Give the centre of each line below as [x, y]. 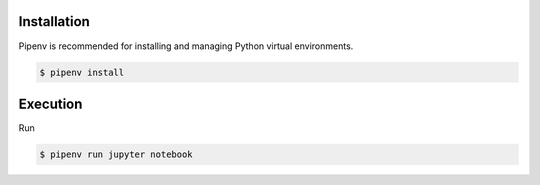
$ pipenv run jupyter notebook [116, 154]
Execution [50, 103]
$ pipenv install [82, 72]
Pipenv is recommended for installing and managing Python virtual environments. [186, 46]
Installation [54, 21]
